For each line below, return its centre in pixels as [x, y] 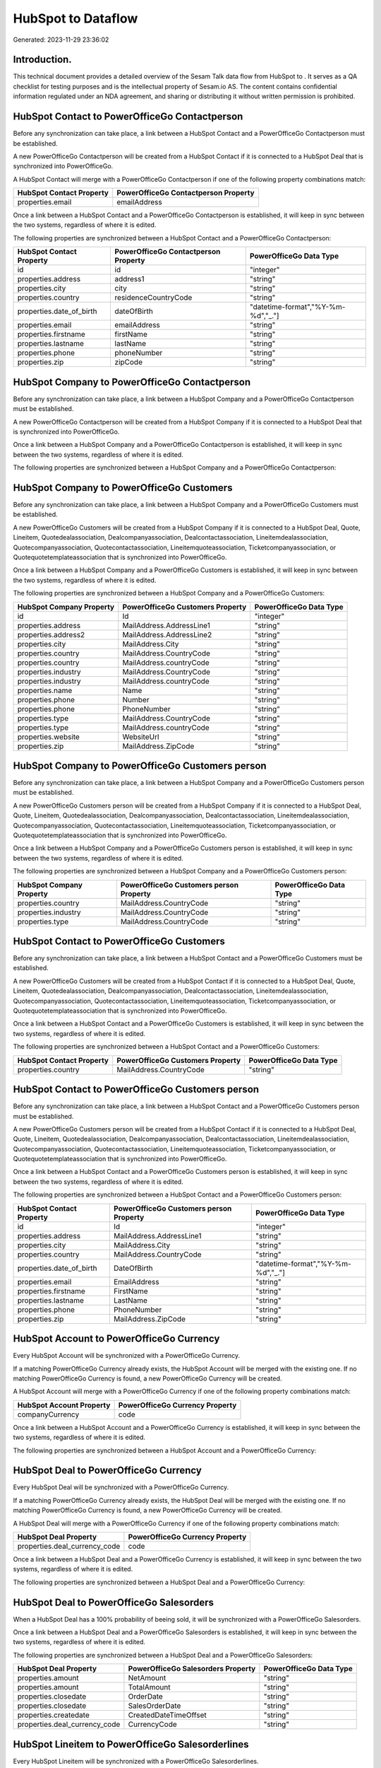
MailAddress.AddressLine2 [167, 634]
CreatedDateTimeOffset [168, 1715]
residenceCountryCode [153, 298]
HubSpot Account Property [64, 1405]
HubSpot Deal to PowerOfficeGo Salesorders [114, 1602]
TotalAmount [149, 1687]
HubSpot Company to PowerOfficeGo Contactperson [132, 382]
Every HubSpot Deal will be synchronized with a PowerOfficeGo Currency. [121, 1487]
